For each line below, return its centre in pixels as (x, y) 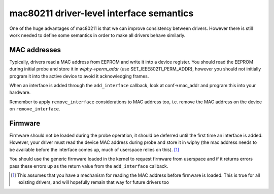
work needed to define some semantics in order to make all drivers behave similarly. (97, 35)
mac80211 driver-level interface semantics (101, 13)
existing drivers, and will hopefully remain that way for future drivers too (94, 182)
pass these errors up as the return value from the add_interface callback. (89, 166)
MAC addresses (35, 50)
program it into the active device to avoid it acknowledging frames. (79, 76)
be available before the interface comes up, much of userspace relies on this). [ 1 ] (94, 149)
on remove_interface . (35, 109)
